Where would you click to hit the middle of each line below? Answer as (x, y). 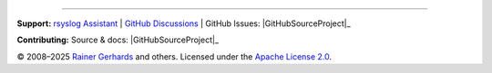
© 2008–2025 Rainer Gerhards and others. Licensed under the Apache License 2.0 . (174, 56)
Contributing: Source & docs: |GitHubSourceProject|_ (118, 40)
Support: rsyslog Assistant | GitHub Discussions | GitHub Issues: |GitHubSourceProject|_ (184, 23)
